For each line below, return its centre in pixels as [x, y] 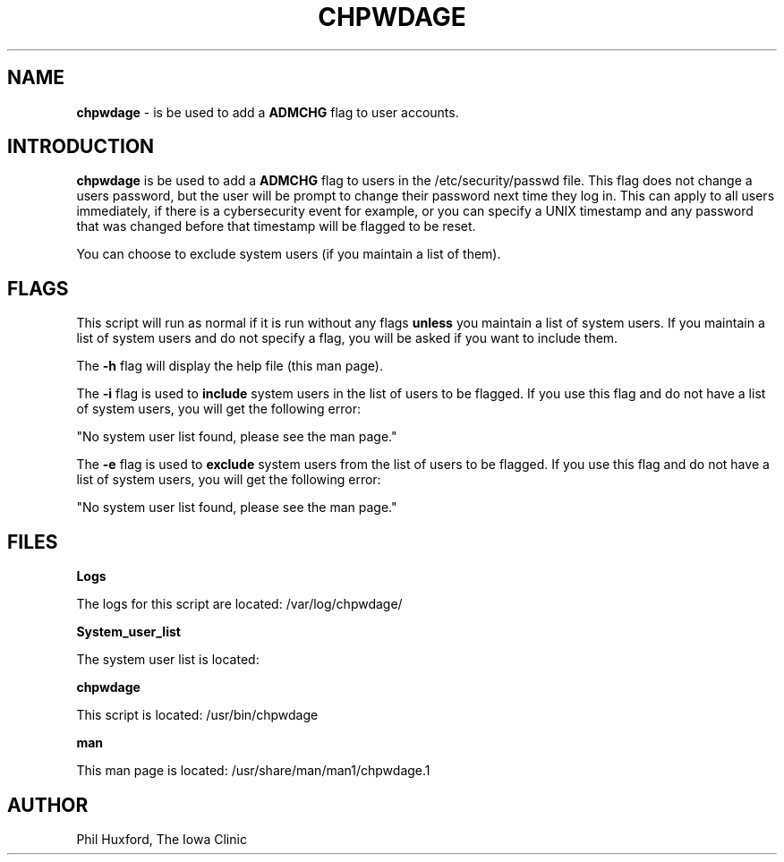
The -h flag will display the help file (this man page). [230, 366]
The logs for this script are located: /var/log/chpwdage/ [239, 604]
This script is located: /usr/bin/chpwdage [197, 715]
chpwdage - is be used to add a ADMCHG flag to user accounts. [268, 112]
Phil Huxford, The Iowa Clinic [162, 839]
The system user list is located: [168, 660]
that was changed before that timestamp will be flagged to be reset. [276, 226]
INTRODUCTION [81, 147]
